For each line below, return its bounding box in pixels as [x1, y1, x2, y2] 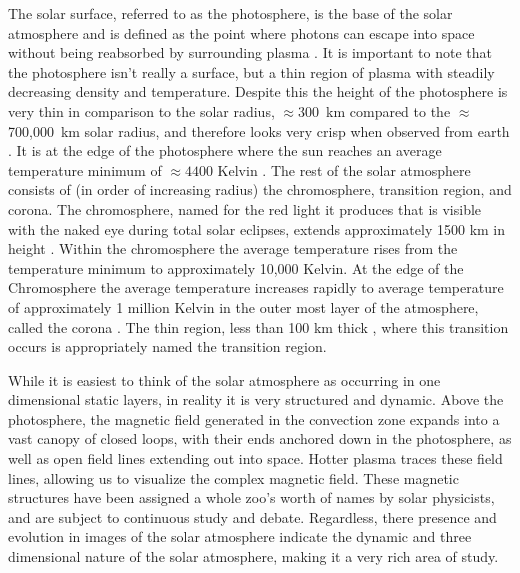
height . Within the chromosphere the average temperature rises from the [8, 238, 458, 259]
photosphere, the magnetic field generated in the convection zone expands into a [8, 408, 500, 429]
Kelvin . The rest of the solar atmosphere [217, 159, 471, 180]
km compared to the [326, 100, 451, 121]
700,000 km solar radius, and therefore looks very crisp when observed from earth [8, 120, 510, 141]
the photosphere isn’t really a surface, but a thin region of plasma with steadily [8, 61, 495, 82]
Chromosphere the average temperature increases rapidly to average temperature [8, 277, 504, 298]
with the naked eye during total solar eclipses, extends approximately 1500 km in [8, 218, 506, 239]
